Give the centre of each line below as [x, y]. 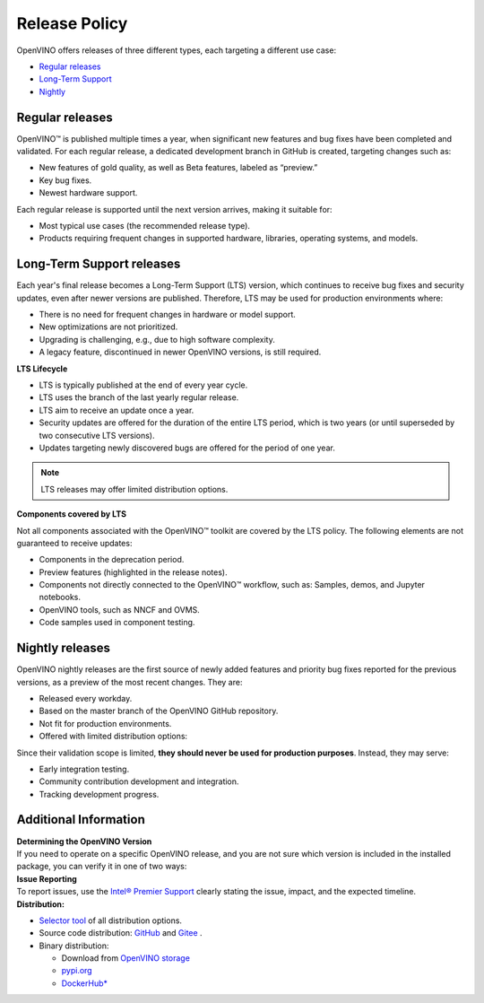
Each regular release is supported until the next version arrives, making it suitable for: [174, 209]
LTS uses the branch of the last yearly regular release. [139, 397]
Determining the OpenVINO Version [84, 841]
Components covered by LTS [72, 514]
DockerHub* [84, 983]
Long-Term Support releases [99, 264]
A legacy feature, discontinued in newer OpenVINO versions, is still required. [180, 352]
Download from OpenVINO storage [125, 958]
